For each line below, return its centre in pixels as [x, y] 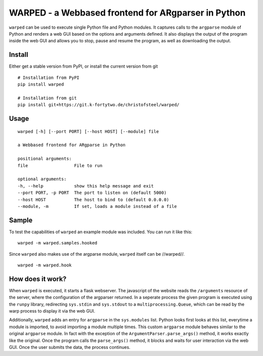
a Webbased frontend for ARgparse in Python [72, 145]
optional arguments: [42, 179]
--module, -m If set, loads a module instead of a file [97, 206]
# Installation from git [47, 98]
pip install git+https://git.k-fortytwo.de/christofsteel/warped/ [99, 105]
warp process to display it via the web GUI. [52, 311]
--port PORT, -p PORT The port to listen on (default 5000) [92, 193]
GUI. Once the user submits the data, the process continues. [70, 347]
